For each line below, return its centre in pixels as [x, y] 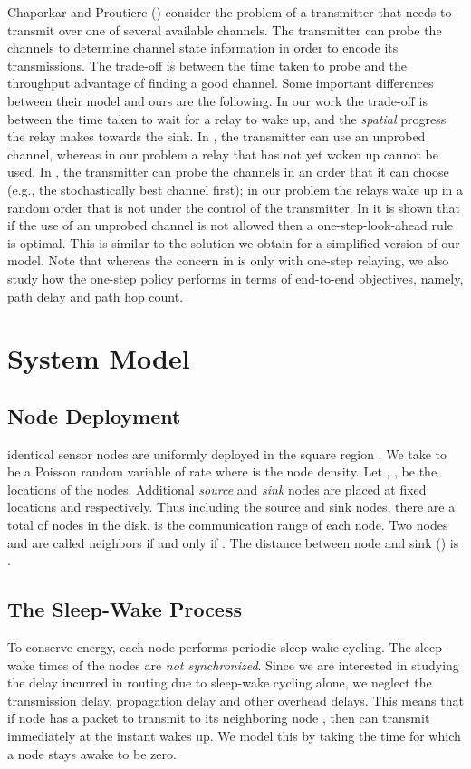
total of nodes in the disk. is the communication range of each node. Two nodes [228, 525]
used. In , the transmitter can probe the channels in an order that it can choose [228, 172]
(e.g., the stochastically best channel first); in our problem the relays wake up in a [235, 189]
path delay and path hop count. [96, 296]
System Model [99, 358]
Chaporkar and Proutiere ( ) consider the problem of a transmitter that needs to [230, 12]
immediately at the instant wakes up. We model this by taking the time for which [234, 735]
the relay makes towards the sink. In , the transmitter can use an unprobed [216, 136]
